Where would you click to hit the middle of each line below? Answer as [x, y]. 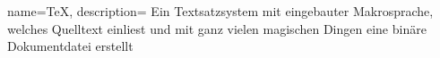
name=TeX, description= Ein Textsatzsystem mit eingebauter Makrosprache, [220, 11]
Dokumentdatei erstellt [70, 46]
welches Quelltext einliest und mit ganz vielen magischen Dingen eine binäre [217, 28]
